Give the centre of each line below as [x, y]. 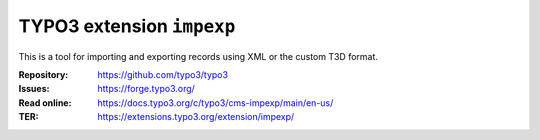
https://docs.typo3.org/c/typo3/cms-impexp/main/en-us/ [215, 102]
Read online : [45, 102]
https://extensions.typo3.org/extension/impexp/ [196, 117]
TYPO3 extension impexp [127, 26]
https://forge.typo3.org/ [146, 89]
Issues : [34, 89]
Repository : [43, 74]
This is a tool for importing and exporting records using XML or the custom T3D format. [198, 56]
